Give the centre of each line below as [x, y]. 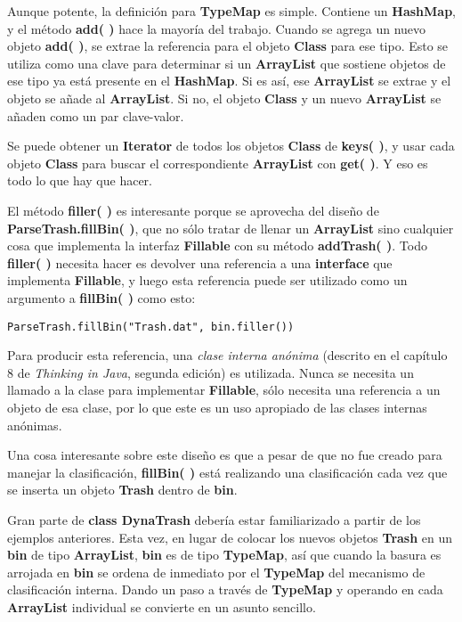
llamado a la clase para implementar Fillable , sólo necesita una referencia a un [224, 390]
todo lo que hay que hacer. [80, 180]
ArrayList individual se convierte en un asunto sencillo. [162, 606]
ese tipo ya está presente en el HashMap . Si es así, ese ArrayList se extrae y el [229, 81]
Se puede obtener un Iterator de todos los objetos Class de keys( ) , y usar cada [231, 146]
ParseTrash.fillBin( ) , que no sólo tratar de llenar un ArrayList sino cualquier [231, 228]
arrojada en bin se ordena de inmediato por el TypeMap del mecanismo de [216, 572]
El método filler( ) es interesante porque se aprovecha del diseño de [193, 210]
